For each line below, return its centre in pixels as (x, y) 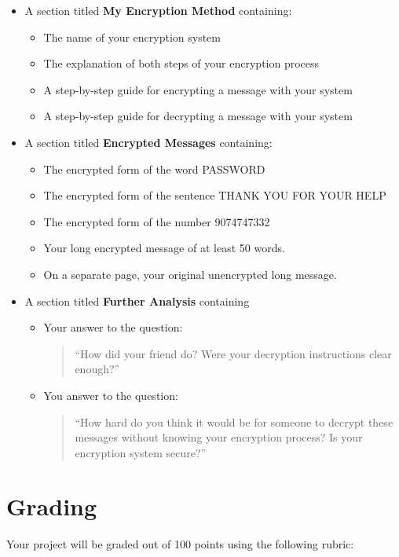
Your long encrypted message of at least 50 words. (164, 248)
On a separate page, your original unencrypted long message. (190, 274)
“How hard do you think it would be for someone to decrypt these (234, 421)
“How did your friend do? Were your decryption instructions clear (233, 353)
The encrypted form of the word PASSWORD (154, 169)
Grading (52, 506)
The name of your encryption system (132, 37)
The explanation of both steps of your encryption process (181, 63)
